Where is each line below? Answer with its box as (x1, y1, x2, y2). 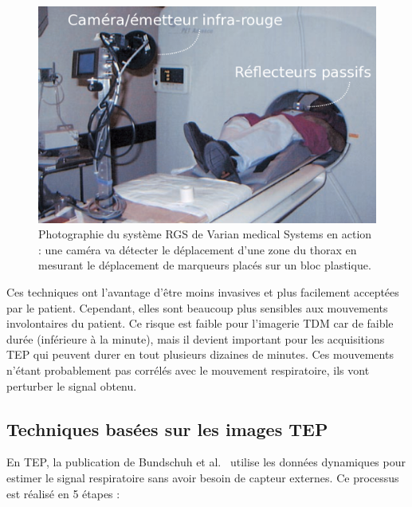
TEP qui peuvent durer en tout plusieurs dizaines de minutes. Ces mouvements (6, 346, 394, 363)
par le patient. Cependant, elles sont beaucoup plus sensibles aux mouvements (6, 299, 388, 316)
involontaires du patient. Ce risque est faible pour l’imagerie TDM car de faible (6, 315, 394, 332)
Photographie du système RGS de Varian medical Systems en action (38, 226, 372, 242)
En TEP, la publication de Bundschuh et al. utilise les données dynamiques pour (6, 454, 406, 470)
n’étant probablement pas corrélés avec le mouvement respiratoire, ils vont (6, 361, 370, 378)
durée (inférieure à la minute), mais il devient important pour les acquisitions (6, 330, 385, 347)
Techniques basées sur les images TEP (6, 416, 328, 441)
